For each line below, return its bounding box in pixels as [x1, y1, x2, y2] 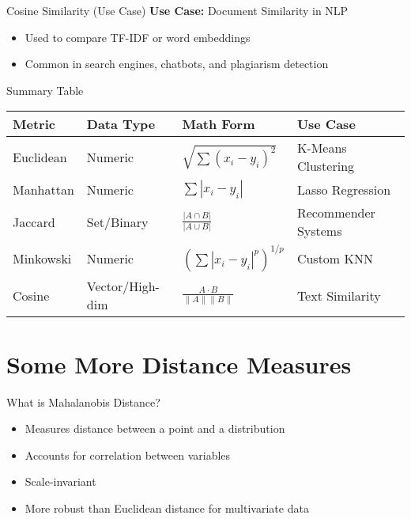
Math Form [182, 115, 255, 134]
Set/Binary [86, 212, 149, 231]
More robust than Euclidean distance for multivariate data [25, 499, 309, 516]
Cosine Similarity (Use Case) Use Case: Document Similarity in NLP [6, 2, 349, 18]
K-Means [296, 138, 347, 157]
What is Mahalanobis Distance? [6, 393, 160, 410]
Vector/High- [86, 277, 160, 296]
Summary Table [6, 81, 84, 98]
